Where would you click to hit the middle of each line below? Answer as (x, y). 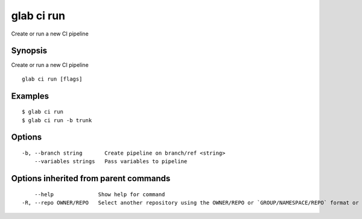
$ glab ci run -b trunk (57, 120)
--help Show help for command (100, 194)
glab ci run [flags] (52, 79)
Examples (30, 96)
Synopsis (29, 51)
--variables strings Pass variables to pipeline (111, 162)
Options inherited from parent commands (91, 178)
